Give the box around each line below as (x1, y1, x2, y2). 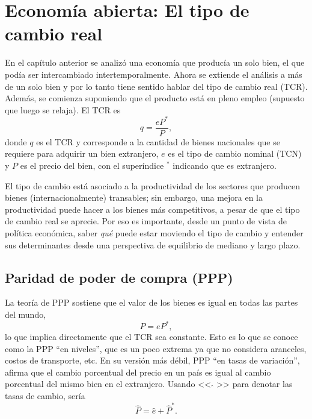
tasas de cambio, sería (5, 389, 85, 402)
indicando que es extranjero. (173, 159, 277, 172)
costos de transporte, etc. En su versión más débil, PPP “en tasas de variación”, (5, 354, 300, 367)
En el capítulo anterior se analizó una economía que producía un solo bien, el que (5, 56, 305, 69)
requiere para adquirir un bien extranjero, (5, 147, 159, 160)
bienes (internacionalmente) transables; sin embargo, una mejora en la (5, 191, 263, 204)
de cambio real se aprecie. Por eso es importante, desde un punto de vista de (5, 215, 287, 227)
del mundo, (5, 307, 46, 320)
